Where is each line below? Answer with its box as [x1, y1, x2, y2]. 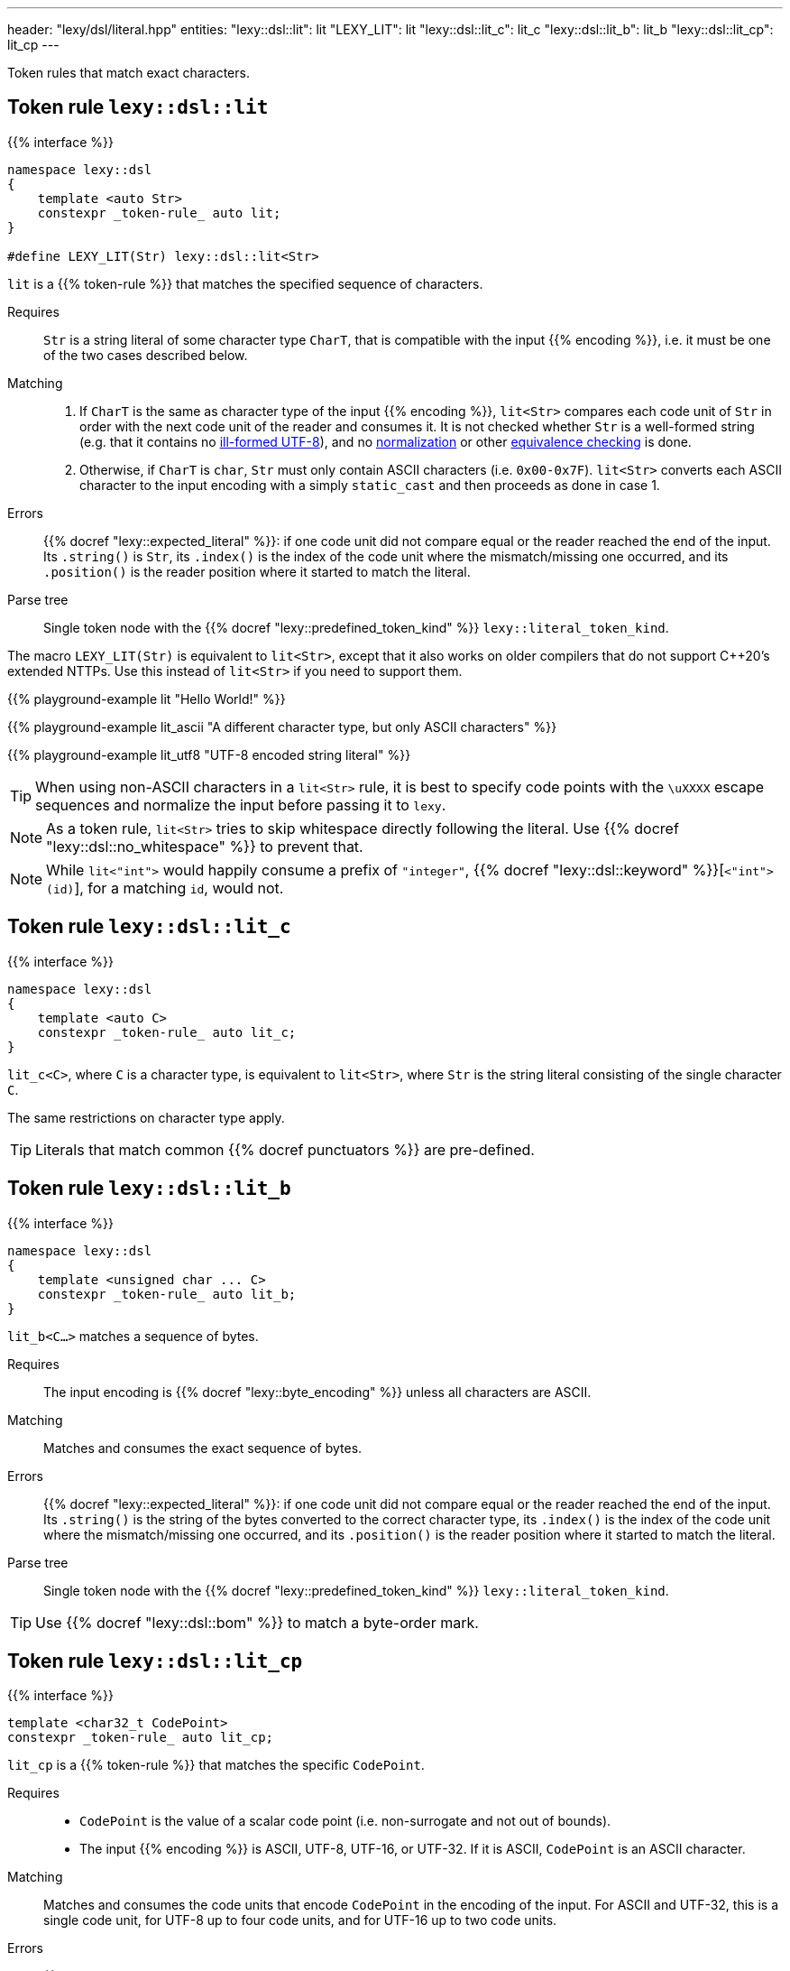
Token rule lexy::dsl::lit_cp [7, 1649, 303, 1672]
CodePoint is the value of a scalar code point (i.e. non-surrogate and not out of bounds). [79, 1813, 611, 1829]
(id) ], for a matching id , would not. [46, 878, 284, 897]
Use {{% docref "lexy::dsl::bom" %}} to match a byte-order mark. [35, 1613, 479, 1632]
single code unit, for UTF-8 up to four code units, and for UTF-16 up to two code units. [43, 1912, 557, 1929]
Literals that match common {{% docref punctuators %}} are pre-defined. [35, 1140, 535, 1159]
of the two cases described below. [43, 347, 248, 363]
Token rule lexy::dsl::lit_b [7, 1177, 291, 1200]
